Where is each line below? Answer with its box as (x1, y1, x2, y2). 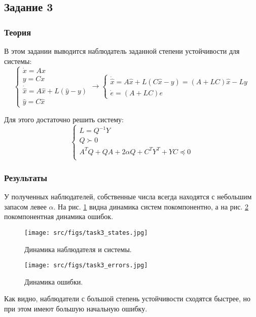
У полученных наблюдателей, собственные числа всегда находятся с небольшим (4, 191, 252, 202)
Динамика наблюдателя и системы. (24, 243, 132, 254)
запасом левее (4, 201, 47, 212)
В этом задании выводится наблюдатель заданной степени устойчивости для (4, 46, 240, 56)
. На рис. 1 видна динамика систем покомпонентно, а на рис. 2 (53, 201, 249, 212)
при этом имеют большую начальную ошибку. (4, 303, 148, 313)
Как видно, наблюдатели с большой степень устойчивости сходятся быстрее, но (4, 293, 250, 304)
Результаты (4, 171, 48, 184)
